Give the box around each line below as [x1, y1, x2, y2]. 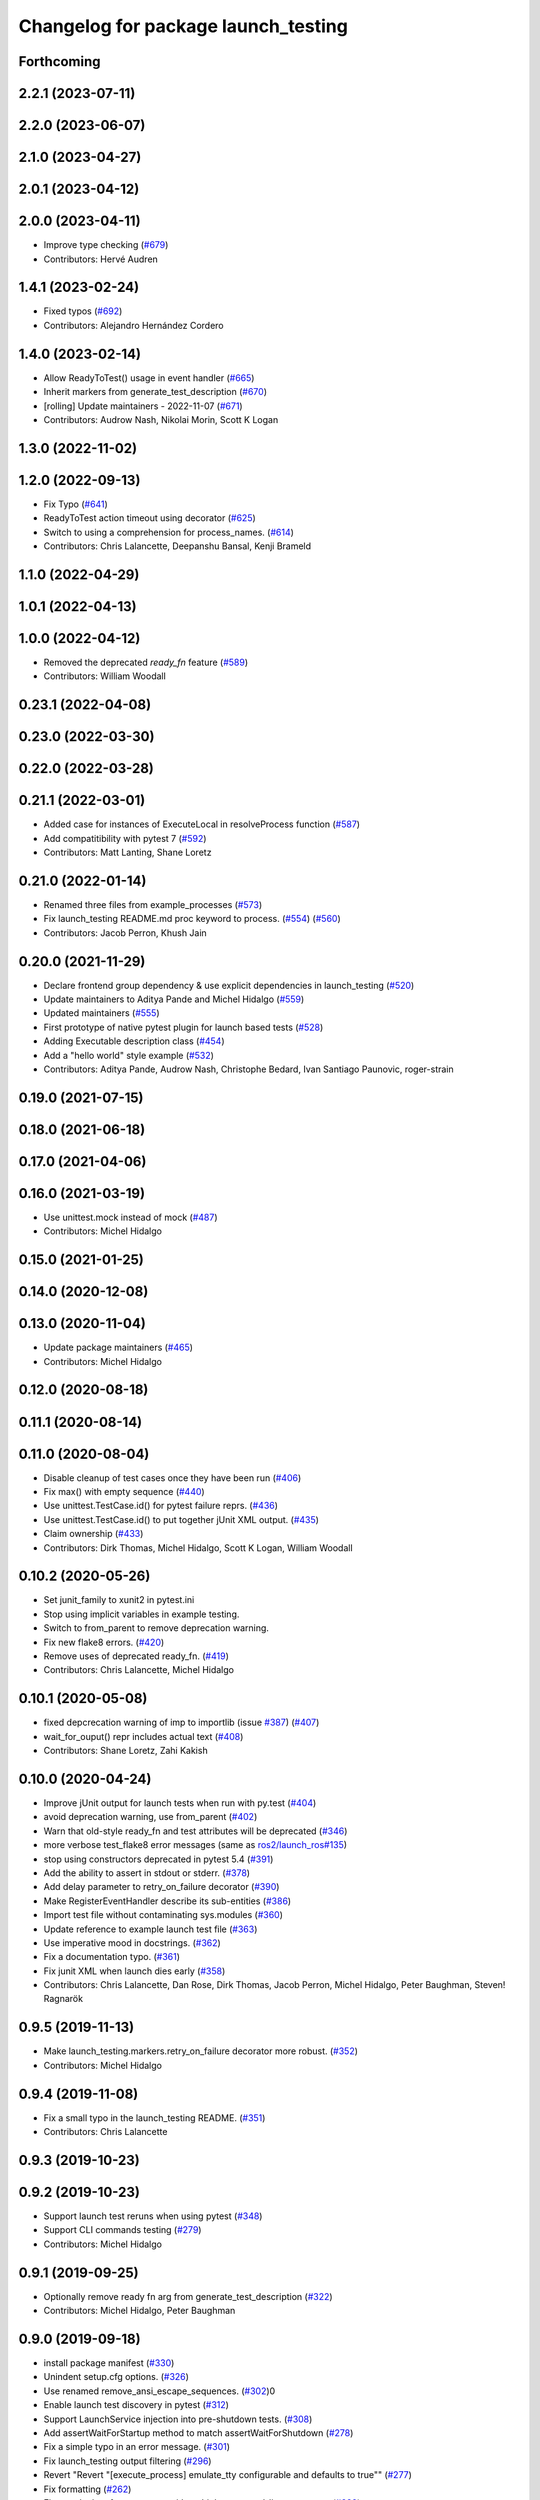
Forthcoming [18, 53, 101, 70]
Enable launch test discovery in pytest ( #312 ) [43, 2399, 230, 2411]
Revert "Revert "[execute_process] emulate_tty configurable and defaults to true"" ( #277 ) [43, 2469, 412, 2481]
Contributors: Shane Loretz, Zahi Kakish [43, 1745, 209, 1757]
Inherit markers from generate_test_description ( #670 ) [43, 386, 267, 398]
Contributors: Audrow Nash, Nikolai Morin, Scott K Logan [43, 413, 279, 425]
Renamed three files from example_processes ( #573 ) [43, 898, 263, 910]
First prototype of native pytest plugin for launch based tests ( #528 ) [43, 1021, 324, 1033]
